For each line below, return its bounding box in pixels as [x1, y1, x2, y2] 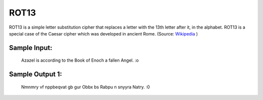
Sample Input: [9, 44, 53, 52]
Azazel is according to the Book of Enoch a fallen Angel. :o [21, 57, 139, 63]
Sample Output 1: [9, 70, 62, 79]
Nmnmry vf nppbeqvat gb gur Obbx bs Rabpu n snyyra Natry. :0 [21, 84, 150, 90]
